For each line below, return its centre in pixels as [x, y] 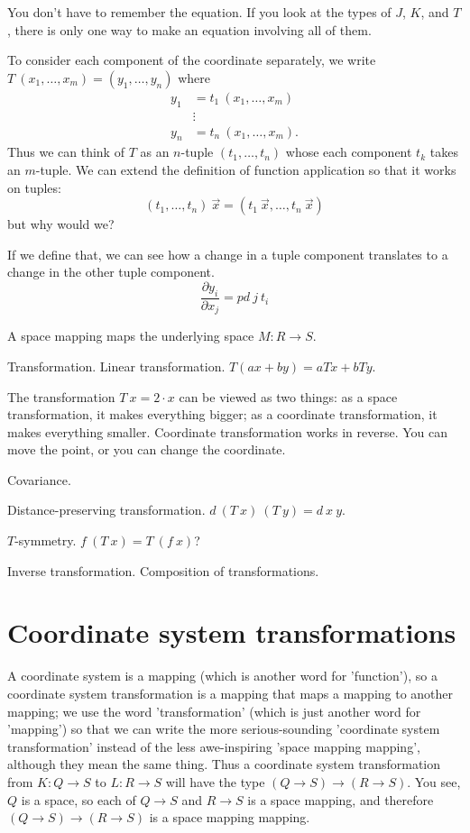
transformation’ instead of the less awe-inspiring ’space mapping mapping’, [214, 746]
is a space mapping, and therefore [341, 799]
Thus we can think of [66, 152]
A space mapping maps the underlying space [131, 336]
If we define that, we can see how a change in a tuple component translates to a [228, 254]
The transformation [61, 396]
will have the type [215, 781]
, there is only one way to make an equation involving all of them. [189, 29]
